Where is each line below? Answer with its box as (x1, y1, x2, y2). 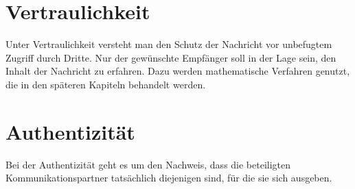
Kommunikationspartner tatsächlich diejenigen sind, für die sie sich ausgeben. (5, 171, 332, 185)
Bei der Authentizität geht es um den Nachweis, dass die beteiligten (5, 157, 291, 171)
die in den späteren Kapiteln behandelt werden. (5, 77, 206, 91)
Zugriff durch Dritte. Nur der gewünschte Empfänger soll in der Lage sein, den (5, 50, 336, 64)
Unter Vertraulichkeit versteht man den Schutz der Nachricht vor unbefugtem (5, 37, 332, 51)
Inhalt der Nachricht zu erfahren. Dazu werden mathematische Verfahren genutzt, (5, 64, 350, 78)
